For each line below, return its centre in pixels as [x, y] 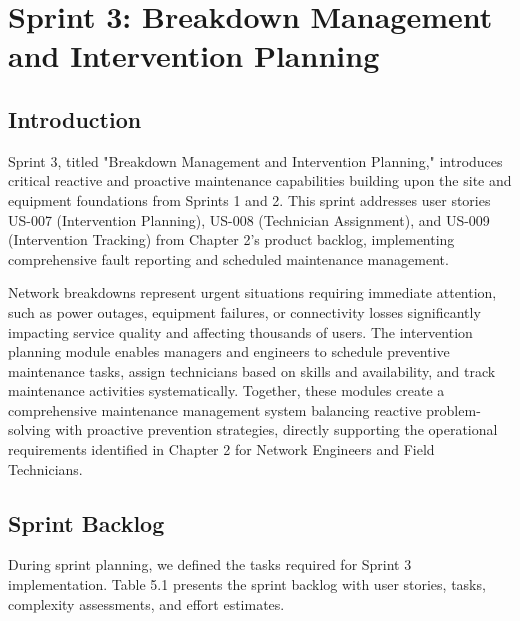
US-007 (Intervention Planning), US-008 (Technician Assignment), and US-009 [249, 219]
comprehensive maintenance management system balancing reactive [215, 409]
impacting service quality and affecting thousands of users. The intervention [240, 331]
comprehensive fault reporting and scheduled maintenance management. [228, 258]
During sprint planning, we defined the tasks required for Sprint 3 [210, 564]
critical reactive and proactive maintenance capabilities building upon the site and [260, 180]
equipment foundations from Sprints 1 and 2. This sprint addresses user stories [249, 199]
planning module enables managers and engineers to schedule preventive [229, 351]
